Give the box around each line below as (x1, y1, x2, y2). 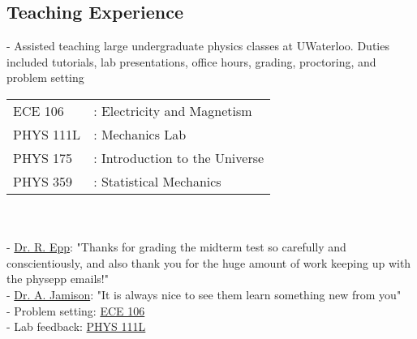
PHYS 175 (13, 148, 73, 167)
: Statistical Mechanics (93, 171, 221, 191)
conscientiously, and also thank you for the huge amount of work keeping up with (6, 254, 411, 271)
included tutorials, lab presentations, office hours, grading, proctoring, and (6, 53, 376, 70)
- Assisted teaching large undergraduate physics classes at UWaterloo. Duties (6, 37, 389, 54)
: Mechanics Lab (93, 124, 187, 144)
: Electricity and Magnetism (93, 101, 252, 120)
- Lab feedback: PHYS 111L (6, 318, 146, 335)
